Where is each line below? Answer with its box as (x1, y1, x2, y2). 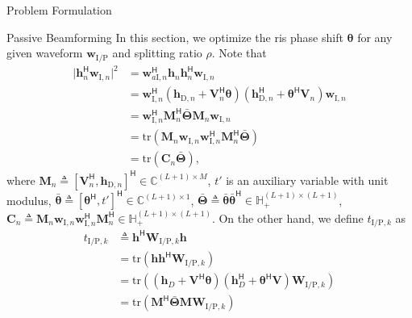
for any (357, 28, 393, 45)
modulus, (6, 191, 52, 208)
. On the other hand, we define (211, 209, 364, 226)
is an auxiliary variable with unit (226, 171, 389, 188)
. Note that (211, 44, 267, 61)
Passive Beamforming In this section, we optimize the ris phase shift (6, 28, 343, 45)
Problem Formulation (6, 2, 112, 18)
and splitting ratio (112, 44, 202, 61)
